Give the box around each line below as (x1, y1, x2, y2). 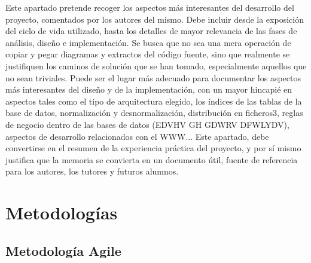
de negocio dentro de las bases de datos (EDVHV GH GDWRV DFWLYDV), (5, 118, 289, 130)
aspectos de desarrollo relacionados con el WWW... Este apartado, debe (5, 130, 269, 142)
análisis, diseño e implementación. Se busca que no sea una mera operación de (5, 36, 291, 48)
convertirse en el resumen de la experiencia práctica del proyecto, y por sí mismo (5, 142, 301, 154)
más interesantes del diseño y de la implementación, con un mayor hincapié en (5, 83, 292, 96)
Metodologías (5, 200, 118, 225)
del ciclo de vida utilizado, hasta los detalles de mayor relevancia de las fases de (5, 25, 297, 37)
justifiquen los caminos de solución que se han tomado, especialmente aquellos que (5, 59, 307, 72)
